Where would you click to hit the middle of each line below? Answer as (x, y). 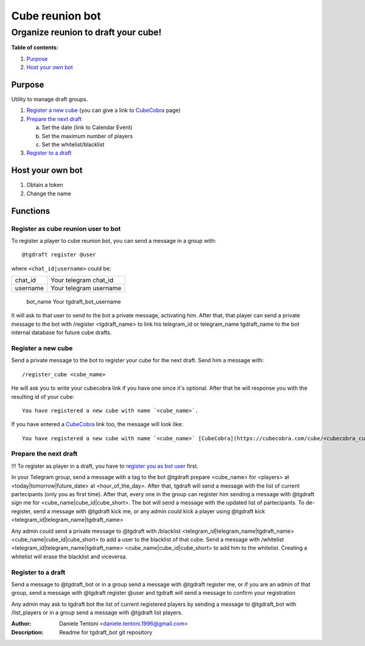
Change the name (49, 193)
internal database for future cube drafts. (61, 332)
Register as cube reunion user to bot (66, 228)
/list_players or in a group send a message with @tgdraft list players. (97, 613)
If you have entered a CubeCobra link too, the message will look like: (97, 424)
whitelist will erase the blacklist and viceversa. (69, 556)
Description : (27, 632)
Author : (21, 623)
